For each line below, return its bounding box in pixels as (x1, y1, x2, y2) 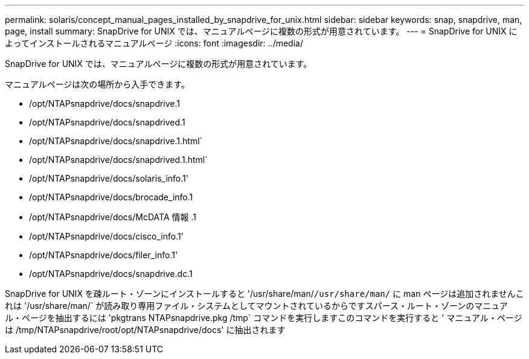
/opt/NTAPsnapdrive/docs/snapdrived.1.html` (29, 154, 208, 165)
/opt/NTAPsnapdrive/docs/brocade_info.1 (29, 192, 193, 202)
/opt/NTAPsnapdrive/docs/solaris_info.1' (29, 173, 188, 183)
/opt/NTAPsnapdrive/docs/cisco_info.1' (29, 231, 184, 241)
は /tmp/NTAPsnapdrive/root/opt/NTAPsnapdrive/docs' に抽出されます (5, 325, 286, 335)
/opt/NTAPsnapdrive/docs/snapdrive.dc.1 (29, 268, 193, 279)
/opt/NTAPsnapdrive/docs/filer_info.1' (29, 250, 178, 260)
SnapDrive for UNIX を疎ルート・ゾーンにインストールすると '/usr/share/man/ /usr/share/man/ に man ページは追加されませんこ (5, 288, 524, 299)
